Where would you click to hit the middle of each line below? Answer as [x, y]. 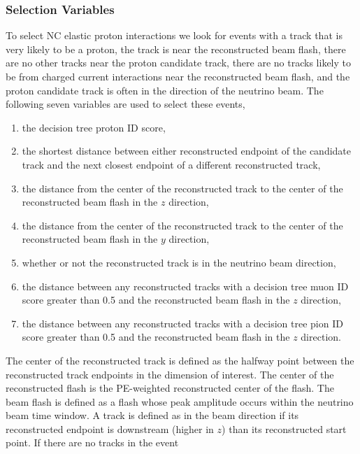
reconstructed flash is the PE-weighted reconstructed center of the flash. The [170, 388]
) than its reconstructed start [284, 428]
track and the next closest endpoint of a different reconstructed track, [171, 164]
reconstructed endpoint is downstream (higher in [110, 428]
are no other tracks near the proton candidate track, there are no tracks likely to [178, 63]
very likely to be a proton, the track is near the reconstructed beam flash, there [176, 49]
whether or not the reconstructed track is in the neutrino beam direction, [179, 262]
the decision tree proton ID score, [94, 127]
